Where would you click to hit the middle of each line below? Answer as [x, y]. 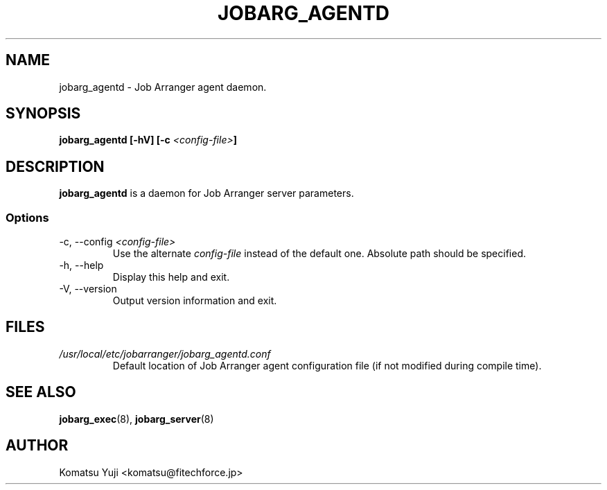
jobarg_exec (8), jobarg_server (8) [137, 419]
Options [27, 217]
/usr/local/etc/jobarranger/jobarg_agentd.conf [165, 353]
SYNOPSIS [43, 114]
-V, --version [88, 289]
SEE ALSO [41, 392]
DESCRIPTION [55, 166]
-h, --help [81, 265]
